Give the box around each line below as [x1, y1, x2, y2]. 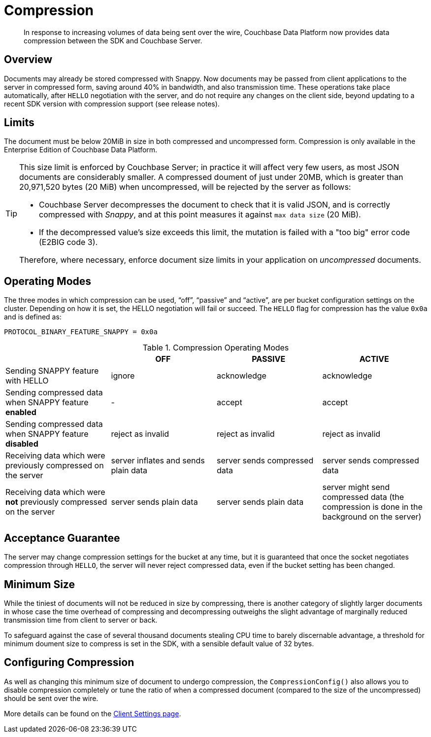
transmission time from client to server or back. [4, 615, 158, 624]
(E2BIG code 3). [39, 237, 98, 247]
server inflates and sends [111, 456, 205, 466]
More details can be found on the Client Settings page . [4, 709, 181, 718]
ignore [111, 371, 135, 381]
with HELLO [5, 376, 49, 386]
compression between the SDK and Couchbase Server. [24, 36, 202, 45]
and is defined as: [4, 313, 62, 321]
